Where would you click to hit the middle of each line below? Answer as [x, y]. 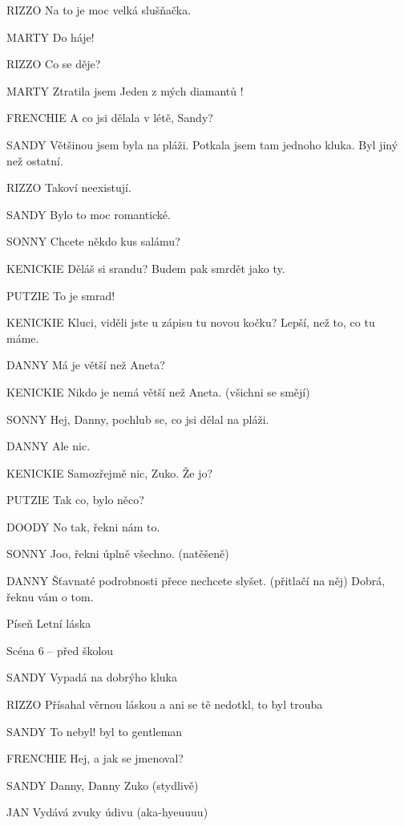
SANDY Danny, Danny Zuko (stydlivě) [103, 785]
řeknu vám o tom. [50, 596]
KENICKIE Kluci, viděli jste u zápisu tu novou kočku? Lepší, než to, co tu [191, 322]
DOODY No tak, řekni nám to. [83, 526]
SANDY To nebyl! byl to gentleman [95, 731]
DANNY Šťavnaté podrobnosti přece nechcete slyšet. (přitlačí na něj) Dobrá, [196, 581]
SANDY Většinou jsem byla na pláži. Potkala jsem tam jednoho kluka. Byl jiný [202, 144]
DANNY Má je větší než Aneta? [86, 365]
